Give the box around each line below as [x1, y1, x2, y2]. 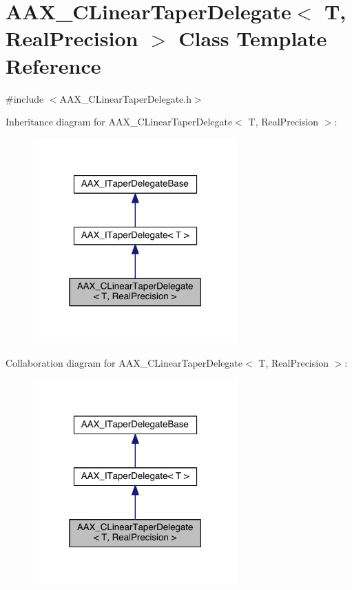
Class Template [178, 24, 327, 52]
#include [6, 91, 44, 105]
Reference [6, 51, 101, 79]
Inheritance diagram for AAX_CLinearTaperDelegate [6, 114, 233, 129]
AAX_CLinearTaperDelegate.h [59, 91, 191, 105]
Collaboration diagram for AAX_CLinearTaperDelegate [6, 355, 243, 369]
